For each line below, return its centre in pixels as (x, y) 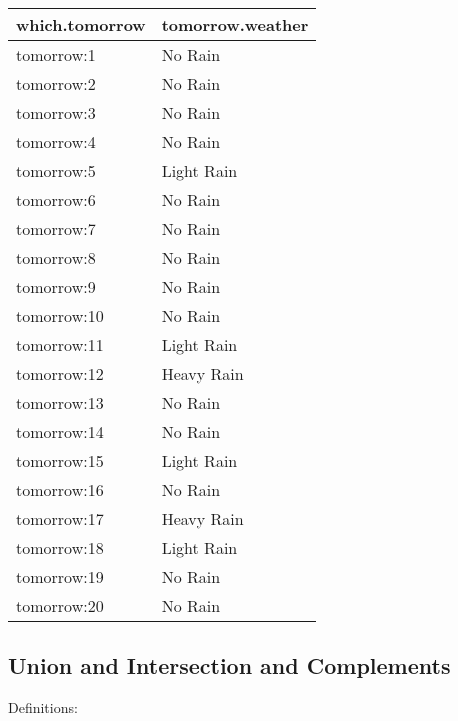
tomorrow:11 (60, 344)
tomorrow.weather (235, 24)
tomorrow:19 (60, 576)
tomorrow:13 (60, 402)
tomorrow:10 (60, 315)
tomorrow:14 (60, 431)
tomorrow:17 (60, 518)
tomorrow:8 (56, 257)
